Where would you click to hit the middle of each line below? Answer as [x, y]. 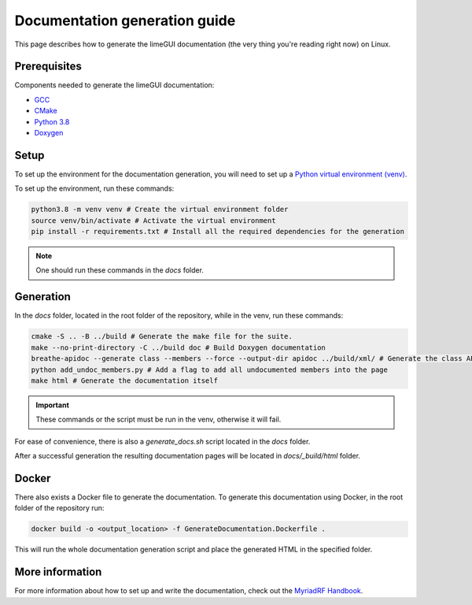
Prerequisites [48, 67]
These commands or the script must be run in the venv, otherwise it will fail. [159, 419]
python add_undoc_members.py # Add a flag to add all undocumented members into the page [210, 369]
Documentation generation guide [125, 20]
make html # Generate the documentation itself [124, 380]
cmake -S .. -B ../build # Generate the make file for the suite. [162, 336]
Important [53, 405]
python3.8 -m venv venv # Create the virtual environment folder [160, 210]
